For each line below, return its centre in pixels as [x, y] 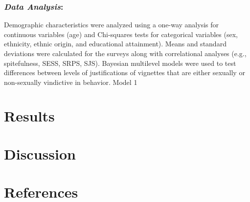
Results [29, 115]
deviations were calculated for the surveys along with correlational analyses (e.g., [125, 53]
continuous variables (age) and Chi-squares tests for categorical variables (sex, [121, 34]
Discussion [40, 153]
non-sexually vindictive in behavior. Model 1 [71, 82]
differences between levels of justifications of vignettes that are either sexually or [125, 72]
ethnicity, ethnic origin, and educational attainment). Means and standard [115, 44]
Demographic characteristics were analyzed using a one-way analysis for [112, 25]
